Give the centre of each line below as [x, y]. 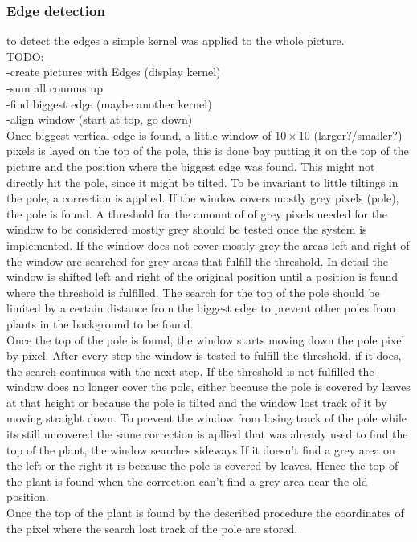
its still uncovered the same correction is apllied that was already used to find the [207, 434]
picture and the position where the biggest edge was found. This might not [191, 166]
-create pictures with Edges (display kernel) [114, 72]
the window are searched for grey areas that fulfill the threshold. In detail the [197, 261]
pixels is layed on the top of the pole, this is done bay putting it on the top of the [208, 151]
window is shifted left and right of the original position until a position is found [202, 277]
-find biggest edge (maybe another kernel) [109, 103]
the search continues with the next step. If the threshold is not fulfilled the [190, 371]
